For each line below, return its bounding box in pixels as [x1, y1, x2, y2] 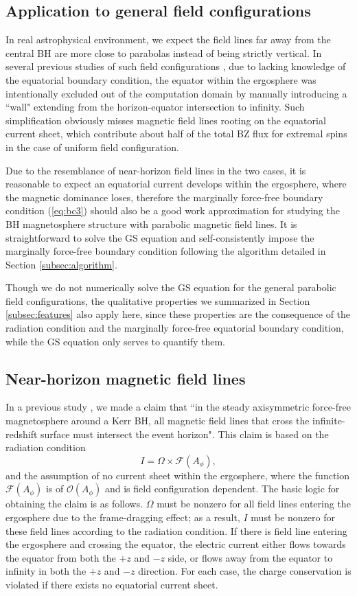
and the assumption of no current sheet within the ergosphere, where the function [5, 468, 350, 482]
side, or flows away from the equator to [168, 550, 333, 564]
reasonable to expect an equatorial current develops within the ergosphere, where [5, 176, 347, 191]
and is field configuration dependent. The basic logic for [104, 481, 340, 496]
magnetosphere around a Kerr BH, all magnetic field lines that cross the [5, 413, 310, 428]
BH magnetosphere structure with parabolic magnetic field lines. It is [5, 216, 297, 231]
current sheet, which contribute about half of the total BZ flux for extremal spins [5, 126, 347, 141]
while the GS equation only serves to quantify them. [5, 334, 225, 348]
